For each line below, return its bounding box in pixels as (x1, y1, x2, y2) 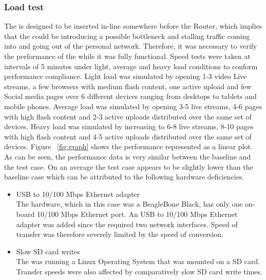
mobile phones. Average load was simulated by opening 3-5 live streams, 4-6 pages (4, 101, 262, 111)
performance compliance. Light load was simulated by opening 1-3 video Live (4, 71, 247, 82)
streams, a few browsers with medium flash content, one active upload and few (4, 81, 252, 91)
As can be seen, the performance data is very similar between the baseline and (4, 151, 251, 162)
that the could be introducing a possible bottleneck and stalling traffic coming (4, 30, 250, 41)
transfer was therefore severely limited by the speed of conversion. (16, 229, 223, 239)
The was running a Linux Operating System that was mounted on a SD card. (16, 256, 260, 267)
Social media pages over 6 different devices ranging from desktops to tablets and (4, 91, 257, 102)
